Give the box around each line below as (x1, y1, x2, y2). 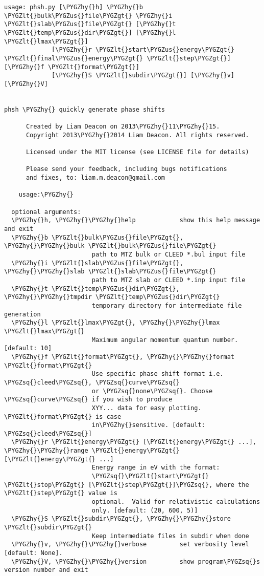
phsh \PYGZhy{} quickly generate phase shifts (4, 105, 165, 113)
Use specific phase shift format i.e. (91, 370, 224, 378)
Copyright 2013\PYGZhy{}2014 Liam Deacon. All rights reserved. (26, 131, 249, 139)
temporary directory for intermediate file (91, 302, 242, 309)
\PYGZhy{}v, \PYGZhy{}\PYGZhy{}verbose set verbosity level (11, 541, 249, 548)
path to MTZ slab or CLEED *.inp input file (91, 276, 246, 284)
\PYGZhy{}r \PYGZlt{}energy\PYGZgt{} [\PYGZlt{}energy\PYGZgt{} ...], (11, 438, 256, 446)
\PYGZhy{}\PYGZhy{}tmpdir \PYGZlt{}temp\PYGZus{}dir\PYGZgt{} (4, 293, 220, 301)
